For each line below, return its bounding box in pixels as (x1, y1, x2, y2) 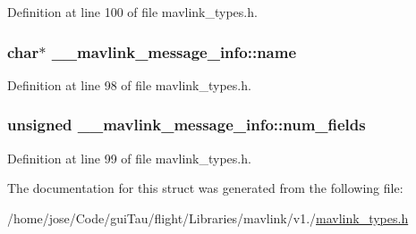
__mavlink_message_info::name (51, 40, 297, 63)
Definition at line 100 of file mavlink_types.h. (7, 3, 258, 21)
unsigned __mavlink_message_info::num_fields (7, 113, 366, 136)
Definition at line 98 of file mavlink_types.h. (7, 75, 251, 94)
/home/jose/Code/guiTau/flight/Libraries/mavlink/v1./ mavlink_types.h (7, 208, 409, 227)
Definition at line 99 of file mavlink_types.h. (7, 148, 251, 167)
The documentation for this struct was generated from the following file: (7, 179, 403, 197)
